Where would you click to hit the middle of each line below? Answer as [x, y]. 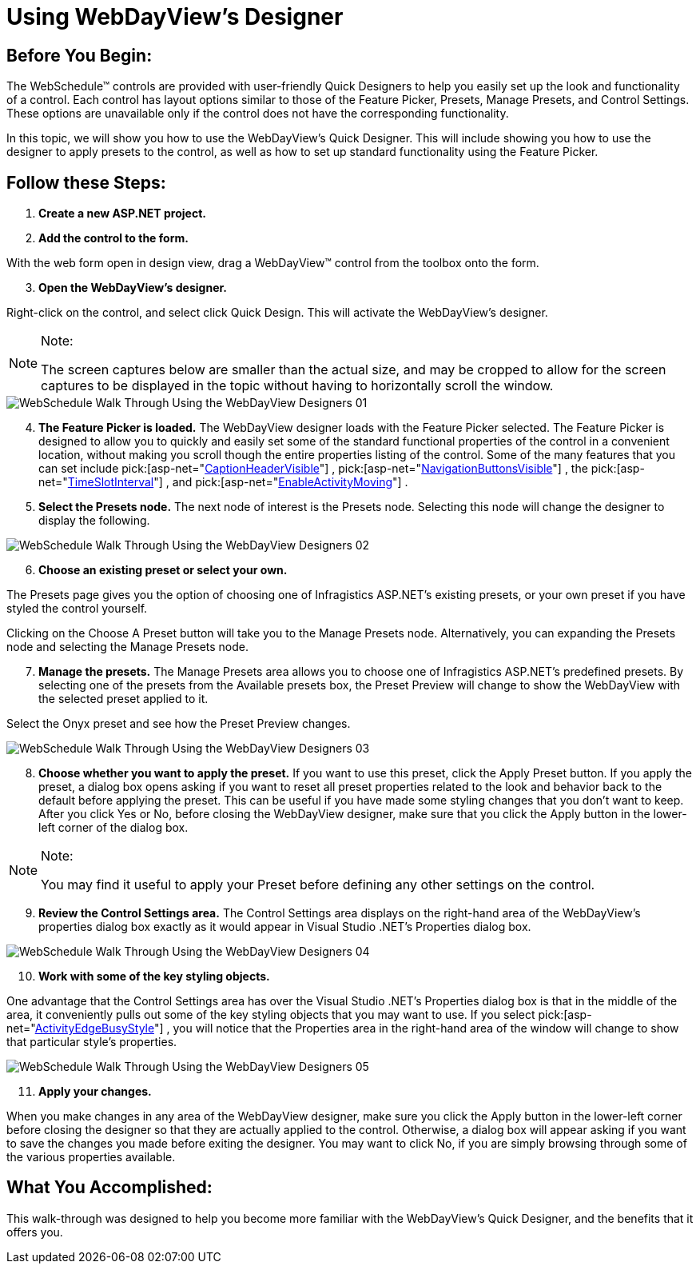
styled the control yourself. [77, 609]
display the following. [94, 521]
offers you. [35, 1232]
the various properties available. [91, 1157]
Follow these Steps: [86, 182]
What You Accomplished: [109, 1188]
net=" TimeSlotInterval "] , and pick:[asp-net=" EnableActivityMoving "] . [223, 482]
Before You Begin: [80, 55]
